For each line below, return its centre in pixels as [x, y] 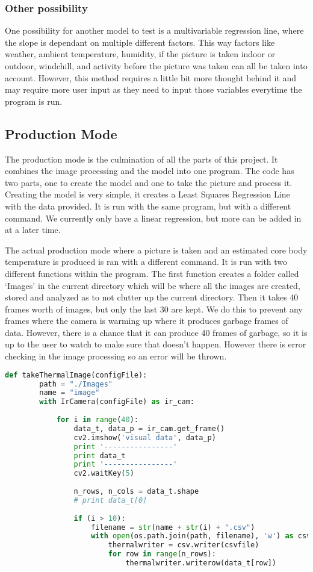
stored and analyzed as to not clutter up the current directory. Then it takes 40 [152, 297]
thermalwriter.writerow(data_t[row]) [201, 563]
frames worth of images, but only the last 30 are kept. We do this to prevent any [154, 309]
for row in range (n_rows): [162, 554]
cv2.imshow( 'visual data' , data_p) [145, 437]
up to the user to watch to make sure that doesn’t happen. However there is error [156, 344]
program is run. [34, 101]
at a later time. [33, 230]
